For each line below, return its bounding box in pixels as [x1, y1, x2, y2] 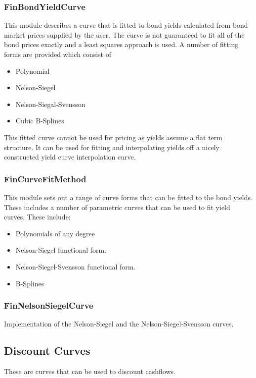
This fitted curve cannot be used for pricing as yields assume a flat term [4, 132, 222, 142]
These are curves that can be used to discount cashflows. [4, 366, 175, 377]
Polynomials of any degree [15, 228, 95, 238]
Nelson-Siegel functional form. [15, 245, 107, 255]
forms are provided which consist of [4, 49, 111, 59]
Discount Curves [4, 343, 90, 358]
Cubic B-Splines [15, 115, 64, 126]
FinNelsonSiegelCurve [4, 299, 93, 312]
